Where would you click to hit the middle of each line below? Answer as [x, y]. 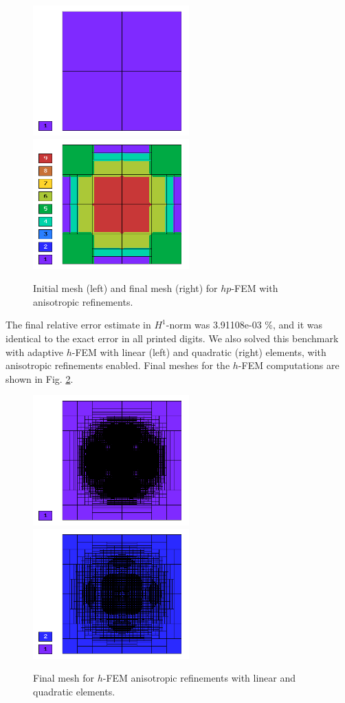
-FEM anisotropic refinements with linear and [199, 678]
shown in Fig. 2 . [40, 378]
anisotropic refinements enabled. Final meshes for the [118, 365]
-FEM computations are [289, 365]
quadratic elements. [74, 691]
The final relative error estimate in [78, 325]
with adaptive [35, 351]
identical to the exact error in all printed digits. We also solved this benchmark [172, 338]
